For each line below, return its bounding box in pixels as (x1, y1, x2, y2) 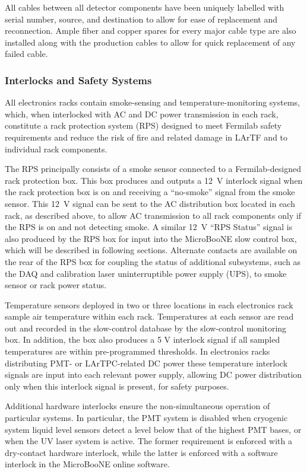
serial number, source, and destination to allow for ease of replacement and (5, 12, 277, 25)
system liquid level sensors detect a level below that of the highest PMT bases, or (5, 423, 302, 435)
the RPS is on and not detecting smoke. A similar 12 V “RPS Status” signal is (5, 221, 293, 233)
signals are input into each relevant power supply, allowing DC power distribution (5, 368, 302, 381)
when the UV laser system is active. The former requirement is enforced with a (5, 435, 292, 447)
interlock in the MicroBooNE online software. (5, 458, 170, 470)
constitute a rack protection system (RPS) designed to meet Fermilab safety (5, 119, 282, 132)
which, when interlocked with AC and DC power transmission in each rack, (5, 107, 278, 120)
